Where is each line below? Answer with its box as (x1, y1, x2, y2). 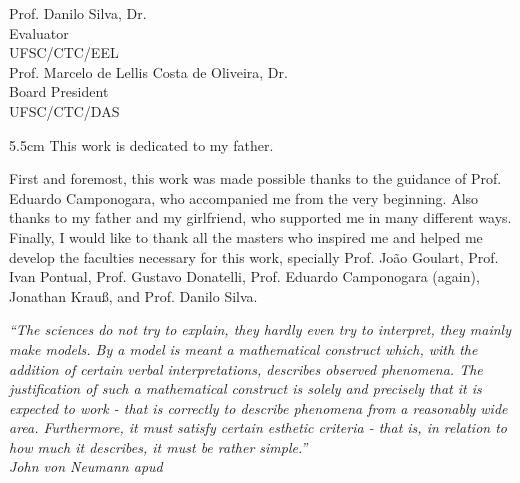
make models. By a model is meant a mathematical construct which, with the (9, 338, 478, 359)
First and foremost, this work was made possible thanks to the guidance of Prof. (9, 168, 502, 189)
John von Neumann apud (9, 456, 163, 477)
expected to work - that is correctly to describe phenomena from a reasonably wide (9, 397, 508, 418)
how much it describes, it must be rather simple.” (9, 436, 308, 457)
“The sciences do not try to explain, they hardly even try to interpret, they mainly (9, 319, 511, 340)
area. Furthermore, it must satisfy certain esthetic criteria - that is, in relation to (9, 417, 507, 438)
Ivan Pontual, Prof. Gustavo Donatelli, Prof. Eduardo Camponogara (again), (9, 266, 480, 287)
